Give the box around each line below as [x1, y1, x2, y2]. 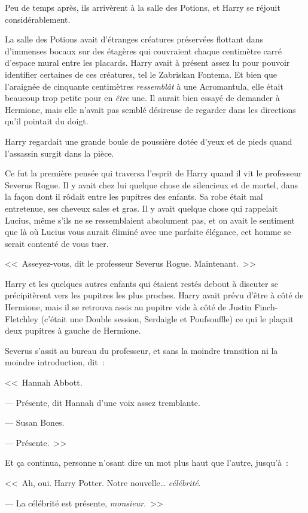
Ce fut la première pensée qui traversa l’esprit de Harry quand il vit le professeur [5, 167, 302, 179]
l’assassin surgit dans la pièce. [5, 146, 114, 159]
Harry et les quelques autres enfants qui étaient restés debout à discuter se [5, 277, 278, 289]
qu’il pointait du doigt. [5, 115, 89, 127]
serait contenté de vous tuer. [5, 237, 109, 249]
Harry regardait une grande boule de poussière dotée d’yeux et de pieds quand [5, 135, 292, 147]
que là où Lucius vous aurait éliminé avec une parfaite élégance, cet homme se [5, 225, 291, 238]
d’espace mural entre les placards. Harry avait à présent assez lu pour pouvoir [5, 56, 290, 69]
